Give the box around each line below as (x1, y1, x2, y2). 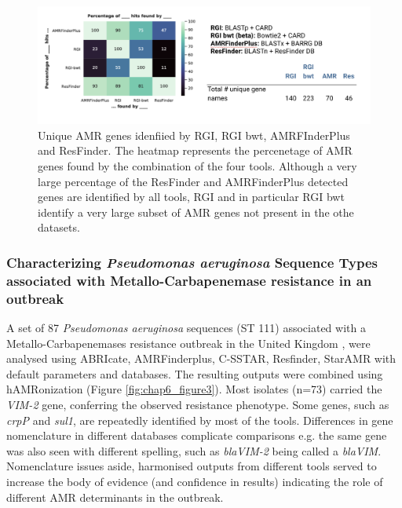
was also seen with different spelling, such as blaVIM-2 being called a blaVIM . (6, 442, 382, 459)
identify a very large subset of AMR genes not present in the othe (38, 203, 354, 220)
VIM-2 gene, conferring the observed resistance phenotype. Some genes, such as (6, 397, 389, 413)
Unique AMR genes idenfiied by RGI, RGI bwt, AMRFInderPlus (38, 126, 350, 143)
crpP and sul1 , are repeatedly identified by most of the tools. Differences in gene (6, 411, 393, 428)
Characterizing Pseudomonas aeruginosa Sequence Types (6, 252, 378, 272)
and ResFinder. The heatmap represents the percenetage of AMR (38, 142, 353, 159)
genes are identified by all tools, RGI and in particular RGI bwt (38, 188, 345, 205)
